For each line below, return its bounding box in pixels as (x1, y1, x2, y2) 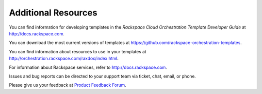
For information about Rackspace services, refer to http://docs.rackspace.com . (9, 64, 167, 70)
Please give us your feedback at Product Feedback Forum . (9, 82, 126, 88)
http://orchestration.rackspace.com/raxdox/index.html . (9, 56, 119, 62)
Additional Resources (9, 7, 98, 18)
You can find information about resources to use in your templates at (9, 48, 147, 54)
